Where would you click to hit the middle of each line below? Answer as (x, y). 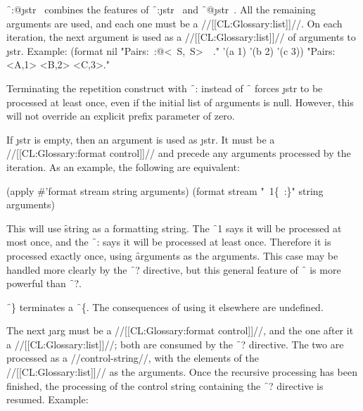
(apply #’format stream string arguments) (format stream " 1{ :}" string (165, 190)
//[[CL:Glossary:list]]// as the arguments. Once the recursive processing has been (182, 372)
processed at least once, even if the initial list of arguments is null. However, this (180, 102)
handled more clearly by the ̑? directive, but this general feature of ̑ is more (174, 269)
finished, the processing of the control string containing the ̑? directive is (165, 385)
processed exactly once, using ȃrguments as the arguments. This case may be (172, 255)
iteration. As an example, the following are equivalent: (123, 166)
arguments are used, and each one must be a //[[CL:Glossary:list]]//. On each (174, 23)
